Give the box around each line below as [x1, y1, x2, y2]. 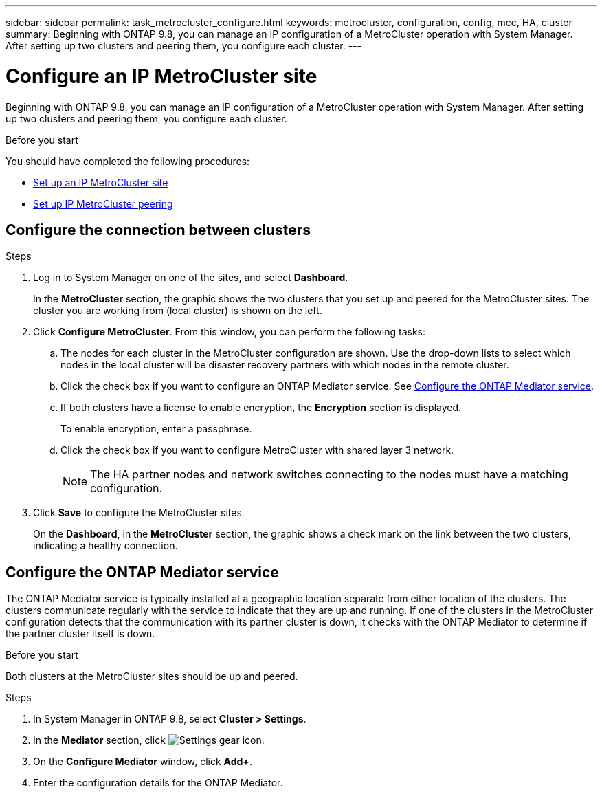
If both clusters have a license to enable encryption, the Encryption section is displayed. [60, 401, 462, 414]
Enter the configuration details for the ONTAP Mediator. [33, 777, 283, 789]
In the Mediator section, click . [33, 734, 265, 747]
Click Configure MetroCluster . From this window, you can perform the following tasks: [33, 326, 426, 338]
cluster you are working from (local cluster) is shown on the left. [33, 305, 322, 317]
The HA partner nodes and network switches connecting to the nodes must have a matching [90, 467, 568, 482]
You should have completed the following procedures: [5, 155, 250, 167]
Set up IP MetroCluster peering [33, 197, 173, 210]
